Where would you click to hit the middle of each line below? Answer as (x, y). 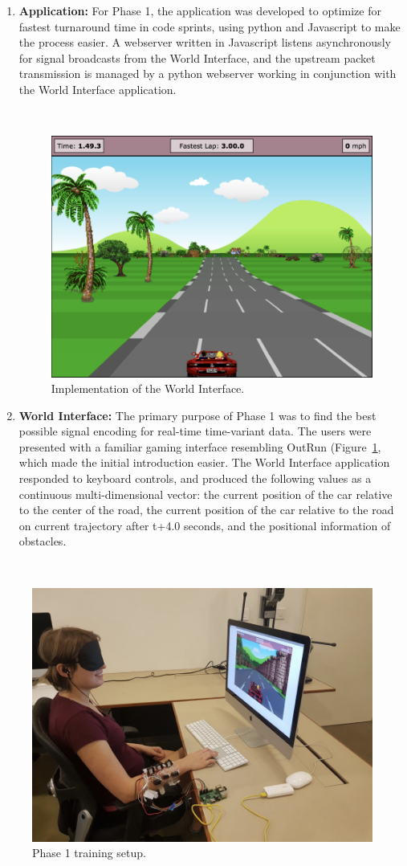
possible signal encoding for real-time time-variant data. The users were (195, 431)
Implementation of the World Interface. (148, 388)
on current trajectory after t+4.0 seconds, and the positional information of (205, 525)
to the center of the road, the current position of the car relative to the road (206, 510)
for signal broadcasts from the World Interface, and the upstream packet (197, 57)
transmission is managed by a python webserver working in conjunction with (208, 74)
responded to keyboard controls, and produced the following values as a (195, 478)
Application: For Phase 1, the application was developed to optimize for (200, 10)
